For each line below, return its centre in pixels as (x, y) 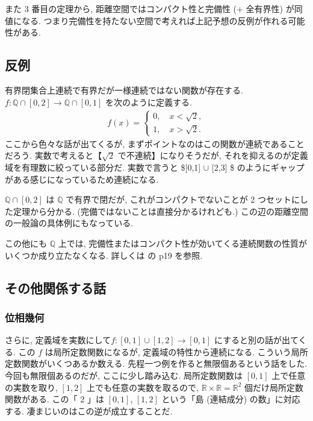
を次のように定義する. (149, 102)
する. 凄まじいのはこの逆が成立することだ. (89, 410)
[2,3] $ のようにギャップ (258, 167)
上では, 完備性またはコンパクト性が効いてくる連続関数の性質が (183, 243)
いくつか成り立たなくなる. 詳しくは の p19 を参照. (104, 255)
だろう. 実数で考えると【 (54, 155)
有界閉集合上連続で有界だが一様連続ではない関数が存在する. (124, 90)
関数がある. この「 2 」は (54, 399)
